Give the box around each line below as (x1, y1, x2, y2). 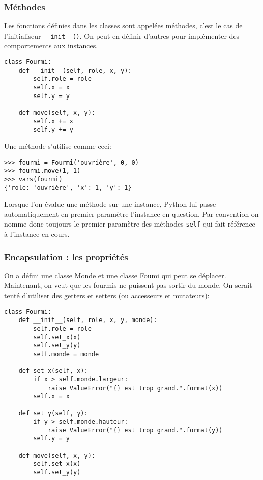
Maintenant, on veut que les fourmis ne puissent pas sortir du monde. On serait (4, 280, 252, 291)
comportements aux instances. (4, 40, 98, 51)
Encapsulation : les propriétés (4, 250, 128, 263)
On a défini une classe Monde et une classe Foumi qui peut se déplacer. (4, 270, 226, 280)
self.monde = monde (33, 350, 99, 358)
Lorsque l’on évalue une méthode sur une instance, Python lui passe (4, 199, 216, 209)
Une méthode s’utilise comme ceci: (4, 140, 111, 151)
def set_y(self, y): (18, 409, 88, 417)
